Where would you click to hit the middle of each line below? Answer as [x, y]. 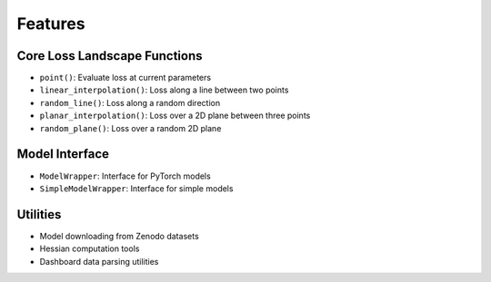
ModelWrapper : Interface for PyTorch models [125, 176]
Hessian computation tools [90, 248]
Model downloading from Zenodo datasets [119, 236]
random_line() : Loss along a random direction [130, 102]
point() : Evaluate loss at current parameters [125, 78]
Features [51, 24]
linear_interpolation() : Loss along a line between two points [164, 90]
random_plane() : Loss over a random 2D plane [130, 128]
